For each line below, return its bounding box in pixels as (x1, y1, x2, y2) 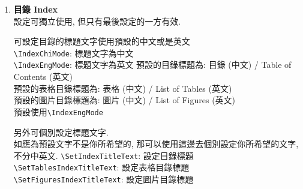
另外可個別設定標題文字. (13, 125, 109, 138)
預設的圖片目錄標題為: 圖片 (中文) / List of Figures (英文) (13, 94, 236, 106)
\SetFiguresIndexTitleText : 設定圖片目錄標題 (13, 173, 194, 185)
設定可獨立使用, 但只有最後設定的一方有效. (13, 14, 181, 27)
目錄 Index (13, 3, 58, 15)
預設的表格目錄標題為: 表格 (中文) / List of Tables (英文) (13, 82, 232, 94)
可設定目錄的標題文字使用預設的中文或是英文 (13, 35, 190, 47)
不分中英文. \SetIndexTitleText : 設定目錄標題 (13, 149, 194, 161)
